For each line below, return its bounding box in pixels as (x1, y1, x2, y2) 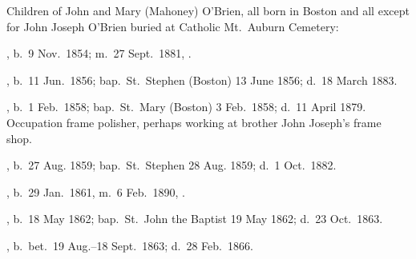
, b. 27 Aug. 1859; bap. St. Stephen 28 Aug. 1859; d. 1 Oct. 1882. (6, 157, 337, 173)
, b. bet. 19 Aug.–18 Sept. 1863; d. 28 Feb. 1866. (6, 237, 253, 253)
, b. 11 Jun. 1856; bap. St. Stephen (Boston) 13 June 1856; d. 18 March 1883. (6, 71, 398, 88)
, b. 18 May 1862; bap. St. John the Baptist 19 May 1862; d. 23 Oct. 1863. (6, 210, 383, 227)
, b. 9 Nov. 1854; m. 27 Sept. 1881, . (6, 45, 192, 62)
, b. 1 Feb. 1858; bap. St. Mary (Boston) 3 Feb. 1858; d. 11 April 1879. (6, 98, 366, 115)
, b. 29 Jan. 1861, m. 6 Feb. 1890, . (6, 183, 185, 200)
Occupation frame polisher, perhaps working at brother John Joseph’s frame (6, 114, 382, 130)
